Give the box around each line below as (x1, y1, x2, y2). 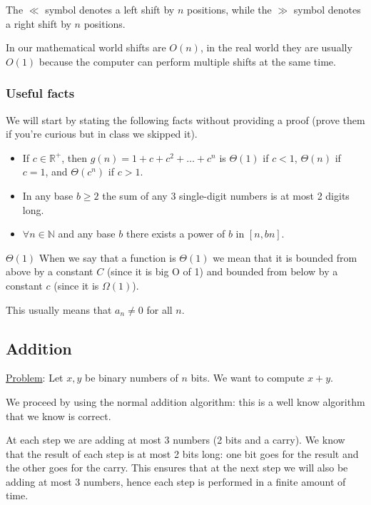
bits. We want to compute (190, 370, 305, 385)
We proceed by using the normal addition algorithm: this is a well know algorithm (6, 394, 365, 409)
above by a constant (6, 264, 93, 279)
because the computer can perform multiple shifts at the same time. (39, 53, 336, 68)
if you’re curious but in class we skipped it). (6, 126, 198, 141)
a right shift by (6, 16, 71, 31)
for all (146, 302, 173, 317)
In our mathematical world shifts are (6, 40, 166, 55)
